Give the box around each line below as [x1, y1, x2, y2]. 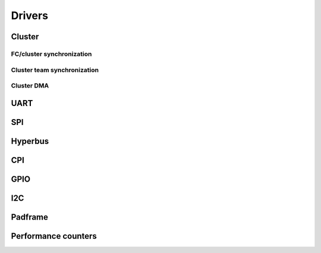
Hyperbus [11, 136, 49, 146]
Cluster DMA [11, 82, 49, 90]
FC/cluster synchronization [11, 49, 92, 58]
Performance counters [11, 231, 97, 241]
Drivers [11, 9, 49, 22]
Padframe [11, 212, 49, 222]
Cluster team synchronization [11, 65, 99, 74]
